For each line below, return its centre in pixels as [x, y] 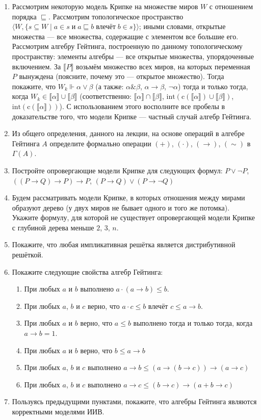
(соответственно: [106, 96]
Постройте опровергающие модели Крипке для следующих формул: [117, 170]
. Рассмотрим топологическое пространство [116, 16]
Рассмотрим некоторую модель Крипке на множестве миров [105, 6]
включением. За [36, 66]
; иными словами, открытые [182, 26]
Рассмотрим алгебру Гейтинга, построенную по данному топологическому [127, 46]
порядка [24, 16]
